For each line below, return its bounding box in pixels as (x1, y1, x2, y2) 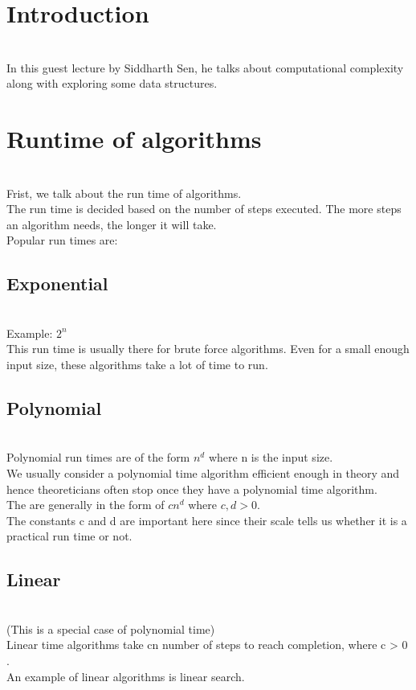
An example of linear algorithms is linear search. (6, 667, 245, 684)
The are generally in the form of (6, 496, 165, 513)
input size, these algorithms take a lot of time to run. (6, 355, 268, 372)
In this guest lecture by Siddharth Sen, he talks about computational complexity (6, 59, 404, 76)
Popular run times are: (6, 232, 118, 248)
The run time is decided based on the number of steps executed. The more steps (6, 200, 402, 217)
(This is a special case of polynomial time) (6, 620, 215, 637)
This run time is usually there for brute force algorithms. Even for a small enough (6, 340, 410, 357)
